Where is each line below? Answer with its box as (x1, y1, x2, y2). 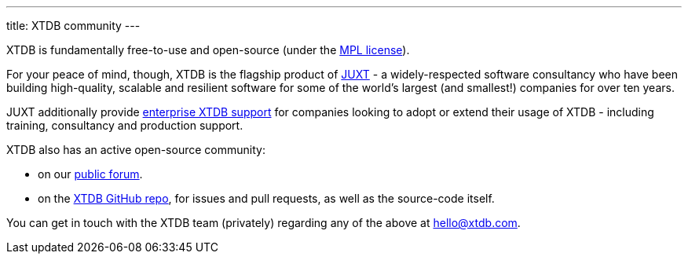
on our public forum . (38, 167, 143, 181)
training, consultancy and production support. (6, 119, 243, 132)
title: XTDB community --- (6, 19, 141, 32)
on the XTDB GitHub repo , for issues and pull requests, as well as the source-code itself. (38, 192, 495, 205)
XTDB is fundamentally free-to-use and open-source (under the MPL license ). (6, 43, 410, 57)
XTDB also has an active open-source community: (6, 143, 265, 156)
